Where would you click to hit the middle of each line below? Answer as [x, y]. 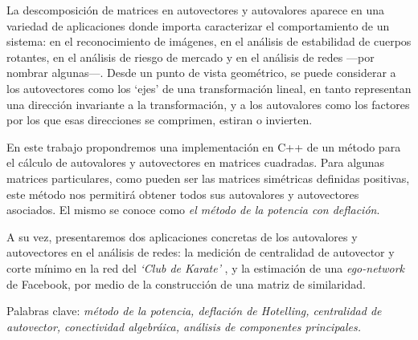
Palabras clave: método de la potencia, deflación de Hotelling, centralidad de [194, 311]
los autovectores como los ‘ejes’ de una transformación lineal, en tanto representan [209, 88]
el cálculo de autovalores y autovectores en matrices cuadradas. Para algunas [196, 162]
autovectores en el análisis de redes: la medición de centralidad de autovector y [201, 252]
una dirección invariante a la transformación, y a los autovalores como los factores [208, 104]
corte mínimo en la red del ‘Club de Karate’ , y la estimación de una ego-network [206, 267]
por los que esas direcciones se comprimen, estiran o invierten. [160, 120]
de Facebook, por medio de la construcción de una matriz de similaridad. [186, 283]
